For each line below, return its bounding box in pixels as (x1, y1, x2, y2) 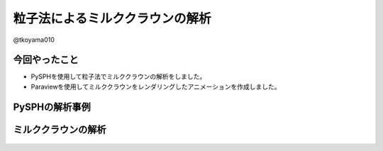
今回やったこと (13, 54, 79, 66)
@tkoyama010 (13, 35, 55, 44)
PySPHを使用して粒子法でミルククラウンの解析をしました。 (30, 72, 206, 81)
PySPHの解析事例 (13, 101, 91, 113)
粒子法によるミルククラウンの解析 (13, 11, 212, 26)
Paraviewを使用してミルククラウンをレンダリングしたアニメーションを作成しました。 (30, 82, 281, 91)
